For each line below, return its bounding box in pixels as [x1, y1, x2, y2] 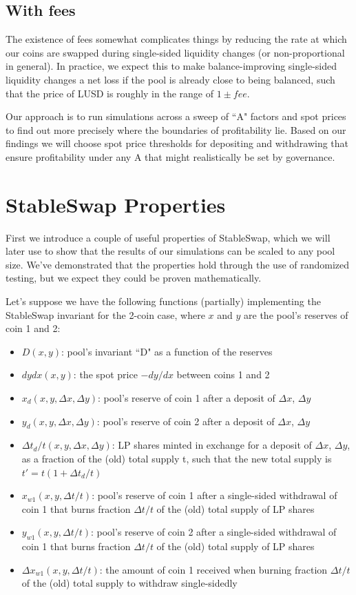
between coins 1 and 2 [176, 367, 270, 382]
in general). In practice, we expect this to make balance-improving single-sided [6, 59, 337, 73]
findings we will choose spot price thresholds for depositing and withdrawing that [6, 136, 349, 150]
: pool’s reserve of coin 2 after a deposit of [96, 413, 275, 428]
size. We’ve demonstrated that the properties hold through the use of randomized [6, 257, 350, 271]
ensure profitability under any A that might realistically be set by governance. [6, 149, 335, 164]
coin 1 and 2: [6, 321, 61, 335]
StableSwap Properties [6, 190, 226, 218]
